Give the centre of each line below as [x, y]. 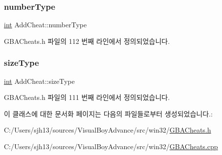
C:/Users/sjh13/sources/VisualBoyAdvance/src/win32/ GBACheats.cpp [111, 146]
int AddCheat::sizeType [39, 81]
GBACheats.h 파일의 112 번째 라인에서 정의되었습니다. [87, 41]
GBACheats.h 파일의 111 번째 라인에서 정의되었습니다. [87, 97]
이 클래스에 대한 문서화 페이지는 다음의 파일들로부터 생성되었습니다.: [108, 113]
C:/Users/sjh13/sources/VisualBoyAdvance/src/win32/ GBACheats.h [108, 130]
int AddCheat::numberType [45, 25]
